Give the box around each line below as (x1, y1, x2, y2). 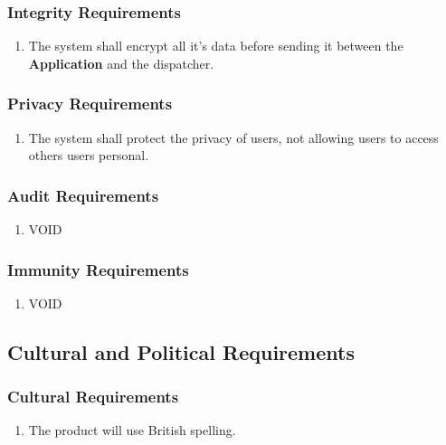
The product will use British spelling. (28, 421, 236, 440)
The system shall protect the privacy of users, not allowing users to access (28, 128, 439, 147)
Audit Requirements (7, 184, 159, 206)
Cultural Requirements (7, 385, 179, 408)
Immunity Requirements (7, 258, 189, 280)
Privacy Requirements (7, 92, 173, 115)
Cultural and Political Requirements (7, 337, 355, 365)
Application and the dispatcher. (28, 53, 214, 72)
